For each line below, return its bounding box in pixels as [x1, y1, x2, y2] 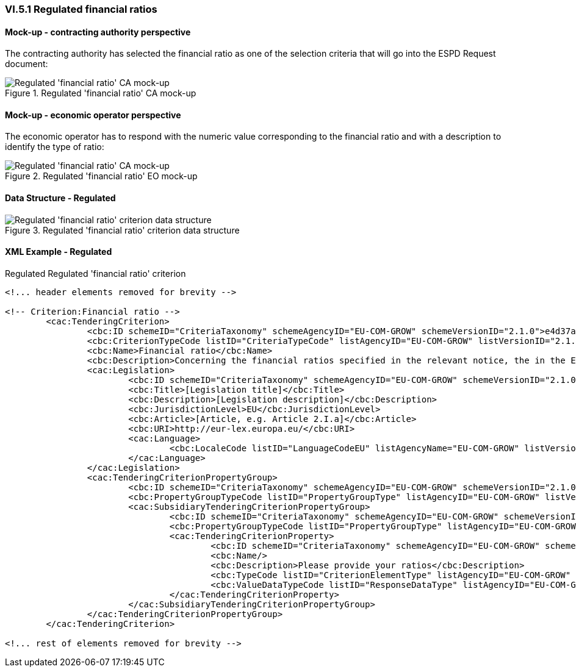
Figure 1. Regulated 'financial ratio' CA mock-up [5, 88, 196, 99]
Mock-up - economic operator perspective [5, 109, 181, 120]
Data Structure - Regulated [5, 193, 116, 204]
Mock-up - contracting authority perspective [5, 26, 191, 37]
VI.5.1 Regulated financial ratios [5, 3, 157, 15]
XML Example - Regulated [5, 246, 112, 257]
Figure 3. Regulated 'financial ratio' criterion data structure [5, 224, 240, 235]
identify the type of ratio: [5, 141, 104, 152]
